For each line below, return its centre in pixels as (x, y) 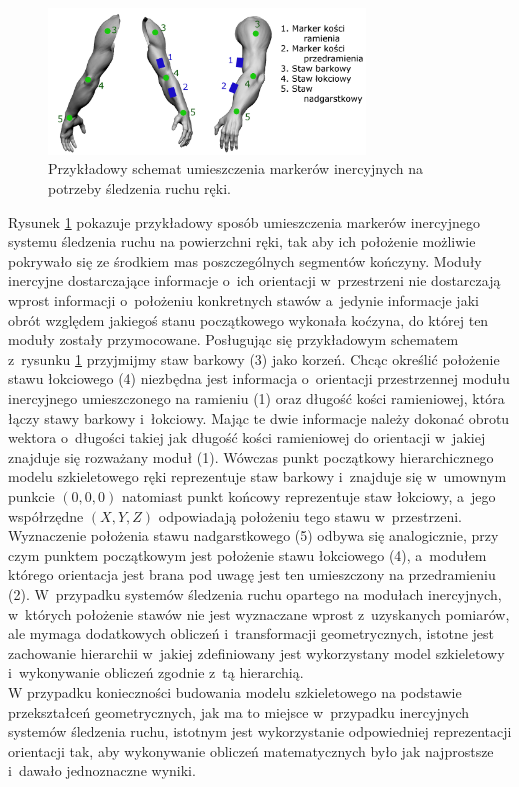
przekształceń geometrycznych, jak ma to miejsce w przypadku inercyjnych (239, 711)
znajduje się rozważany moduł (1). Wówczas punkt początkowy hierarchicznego (251, 456)
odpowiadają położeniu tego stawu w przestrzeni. (310, 515)
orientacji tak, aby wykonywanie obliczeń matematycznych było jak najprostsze (251, 750)
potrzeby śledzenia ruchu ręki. (139, 188)
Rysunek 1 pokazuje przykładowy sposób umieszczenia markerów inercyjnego (244, 221)
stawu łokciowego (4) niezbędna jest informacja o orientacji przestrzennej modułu (259, 378)
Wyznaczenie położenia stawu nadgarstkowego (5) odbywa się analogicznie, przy (253, 535)
